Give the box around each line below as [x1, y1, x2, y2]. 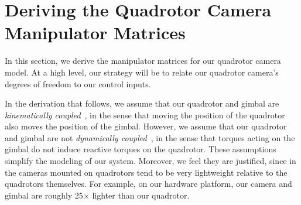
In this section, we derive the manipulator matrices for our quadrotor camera [5, 54, 281, 67]
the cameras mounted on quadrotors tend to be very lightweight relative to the [5, 166, 288, 178]
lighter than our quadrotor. [92, 189, 190, 201]
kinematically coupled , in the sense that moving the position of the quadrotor [5, 108, 285, 121]
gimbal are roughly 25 [5, 189, 83, 201]
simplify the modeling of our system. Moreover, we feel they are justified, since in [5, 155, 296, 167]
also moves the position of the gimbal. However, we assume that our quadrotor [5, 120, 287, 132]
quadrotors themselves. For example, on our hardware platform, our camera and [5, 177, 292, 190]
